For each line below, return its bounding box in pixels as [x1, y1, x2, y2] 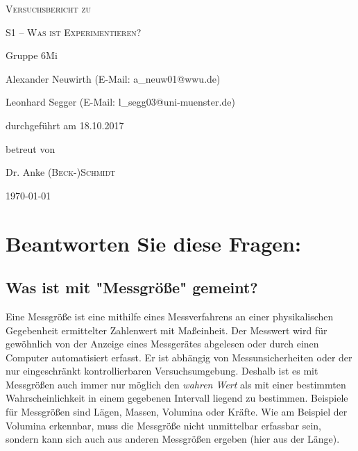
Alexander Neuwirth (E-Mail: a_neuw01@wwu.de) [6, 71, 221, 85]
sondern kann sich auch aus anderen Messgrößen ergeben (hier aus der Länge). [6, 432, 340, 446]
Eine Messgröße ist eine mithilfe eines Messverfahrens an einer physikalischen [6, 309, 334, 323]
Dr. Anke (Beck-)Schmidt [6, 165, 116, 179]
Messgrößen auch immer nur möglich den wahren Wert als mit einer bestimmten [6, 377, 346, 391]
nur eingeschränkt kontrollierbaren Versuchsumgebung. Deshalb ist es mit [6, 363, 318, 378]
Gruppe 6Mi [6, 48, 58, 63]
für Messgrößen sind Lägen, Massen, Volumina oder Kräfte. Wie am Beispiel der [6, 404, 348, 419]
